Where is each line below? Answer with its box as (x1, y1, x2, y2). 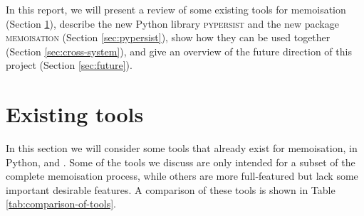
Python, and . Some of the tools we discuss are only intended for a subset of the (6, 154, 355, 169)
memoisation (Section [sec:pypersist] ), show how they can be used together (6, 30, 331, 45)
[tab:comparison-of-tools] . (6, 196, 117, 211)
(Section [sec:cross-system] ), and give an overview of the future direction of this (6, 43, 352, 58)
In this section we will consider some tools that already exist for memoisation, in (6, 141, 358, 156)
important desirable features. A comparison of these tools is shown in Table (6, 182, 336, 197)
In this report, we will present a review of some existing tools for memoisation (6, 2, 346, 16)
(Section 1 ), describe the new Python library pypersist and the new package (6, 16, 339, 31)
